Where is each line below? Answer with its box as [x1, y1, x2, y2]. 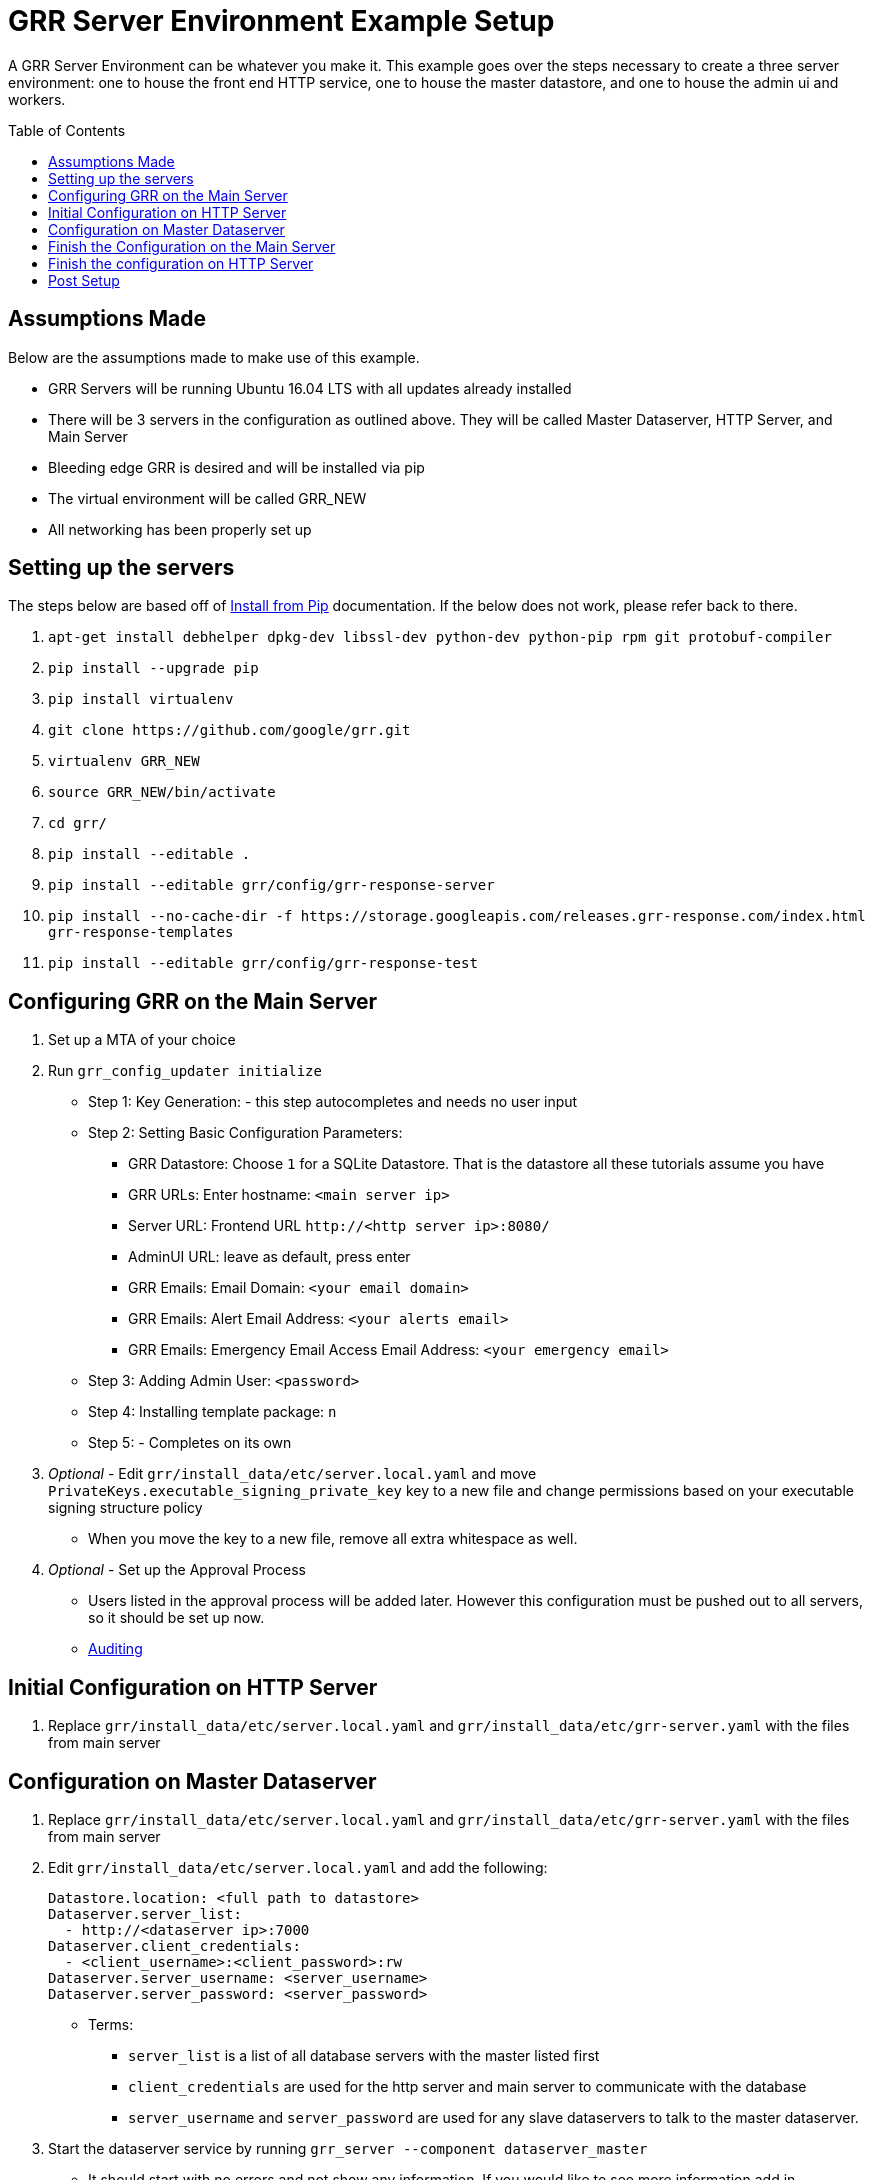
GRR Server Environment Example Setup [8, 4, 555, 38]
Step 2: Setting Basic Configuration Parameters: [88, 1124, 403, 1142]
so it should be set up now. [88, 1609, 265, 1627]
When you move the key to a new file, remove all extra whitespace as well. [88, 1530, 578, 1548]
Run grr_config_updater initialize [48, 1062, 322, 1080]
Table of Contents [8, 121, 126, 139]
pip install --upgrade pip [48, 660, 259, 677]
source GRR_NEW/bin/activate [48, 784, 276, 801]
